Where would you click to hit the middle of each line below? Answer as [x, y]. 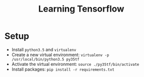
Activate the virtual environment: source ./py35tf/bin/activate [75, 64]
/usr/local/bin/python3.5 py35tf [45, 59]
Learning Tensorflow [81, 9]
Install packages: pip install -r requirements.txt [63, 69]
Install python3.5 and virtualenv [44, 49]
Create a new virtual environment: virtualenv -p [60, 55]
